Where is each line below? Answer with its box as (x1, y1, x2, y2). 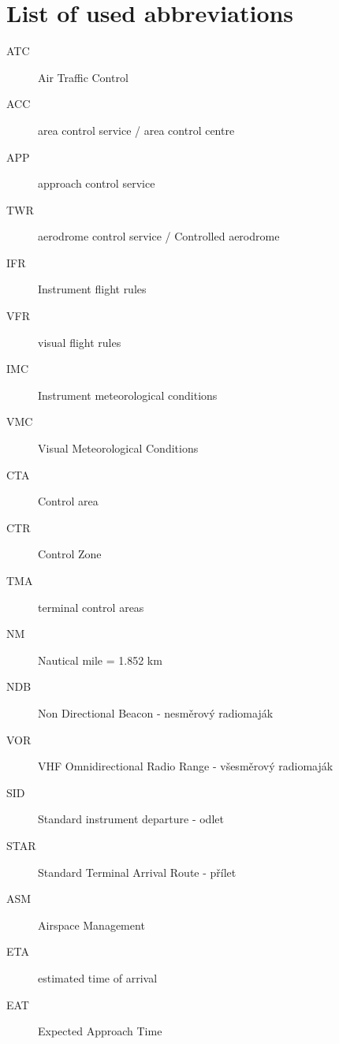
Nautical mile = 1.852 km (38, 651, 162, 668)
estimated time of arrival (38, 969, 158, 986)
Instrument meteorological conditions (38, 386, 218, 403)
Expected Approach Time (38, 1023, 162, 1039)
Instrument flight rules (38, 281, 147, 297)
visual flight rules (38, 334, 121, 350)
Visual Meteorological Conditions (38, 440, 199, 457)
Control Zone (38, 546, 102, 562)
